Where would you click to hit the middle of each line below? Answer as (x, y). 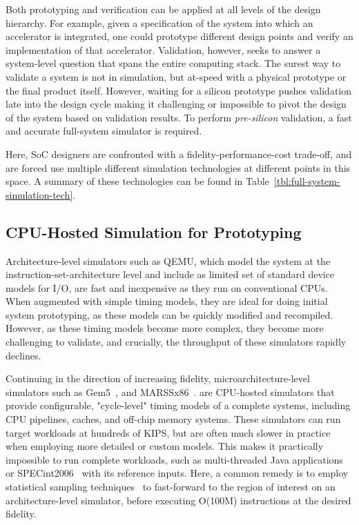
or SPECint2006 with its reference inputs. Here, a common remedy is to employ (177, 473)
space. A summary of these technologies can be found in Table (137, 181)
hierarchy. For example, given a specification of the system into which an (159, 22)
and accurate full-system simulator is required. (104, 131)
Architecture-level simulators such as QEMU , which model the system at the (168, 260)
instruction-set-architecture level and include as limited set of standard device (170, 274)
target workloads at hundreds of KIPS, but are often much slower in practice (168, 432)
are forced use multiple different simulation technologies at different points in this (178, 167)
